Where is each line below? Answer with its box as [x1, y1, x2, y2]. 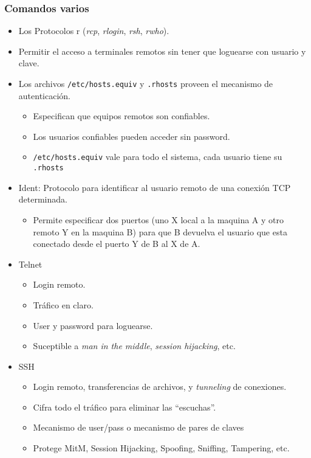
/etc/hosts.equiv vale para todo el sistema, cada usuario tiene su [33, 150, 282, 163]
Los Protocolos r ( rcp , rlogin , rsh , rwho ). [18, 24, 169, 37]
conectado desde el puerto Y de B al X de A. [33, 237, 200, 250]
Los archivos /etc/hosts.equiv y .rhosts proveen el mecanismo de [18, 77, 273, 89]
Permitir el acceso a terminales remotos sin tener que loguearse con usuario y [18, 44, 306, 57]
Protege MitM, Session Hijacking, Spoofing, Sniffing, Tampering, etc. [33, 442, 290, 454]
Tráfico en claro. [33, 298, 94, 311]
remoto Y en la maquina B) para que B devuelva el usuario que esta [33, 225, 287, 238]
